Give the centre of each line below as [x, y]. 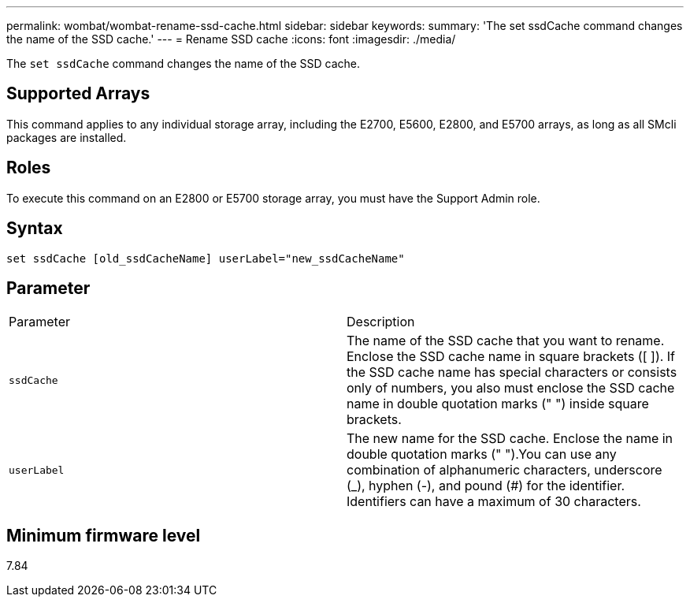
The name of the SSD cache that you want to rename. [506, 341]
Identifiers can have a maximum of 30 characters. [494, 502]
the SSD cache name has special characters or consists [512, 372]
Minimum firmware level [104, 535]
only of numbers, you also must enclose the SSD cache [511, 388]
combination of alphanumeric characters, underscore [505, 470]
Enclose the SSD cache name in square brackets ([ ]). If [511, 357]
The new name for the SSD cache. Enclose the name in [510, 439]
